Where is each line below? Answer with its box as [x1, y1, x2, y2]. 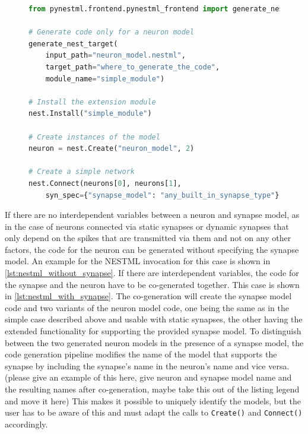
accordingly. [5, 417, 48, 430]
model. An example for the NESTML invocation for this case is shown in [5, 255, 271, 267]
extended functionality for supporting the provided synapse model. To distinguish [5, 325, 301, 337]
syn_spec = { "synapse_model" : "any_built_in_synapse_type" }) [45, 191, 284, 199]
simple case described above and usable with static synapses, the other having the [5, 313, 303, 325]
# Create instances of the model [28, 132, 160, 141]
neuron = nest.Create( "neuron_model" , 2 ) [28, 144, 195, 153]
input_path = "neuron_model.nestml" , [45, 51, 186, 60]
